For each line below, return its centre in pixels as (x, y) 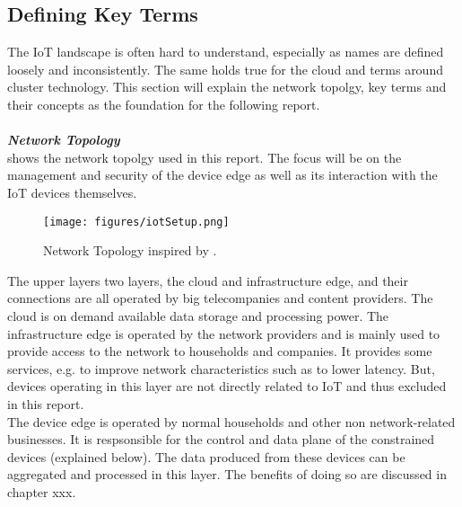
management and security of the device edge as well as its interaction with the (222, 175)
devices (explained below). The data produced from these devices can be (206, 456)
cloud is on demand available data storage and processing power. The (198, 315)
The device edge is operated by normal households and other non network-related (231, 421)
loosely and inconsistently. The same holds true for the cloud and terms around (225, 69)
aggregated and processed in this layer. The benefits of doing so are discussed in (227, 474)
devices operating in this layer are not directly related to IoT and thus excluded (227, 386)
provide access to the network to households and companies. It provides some (220, 351)
